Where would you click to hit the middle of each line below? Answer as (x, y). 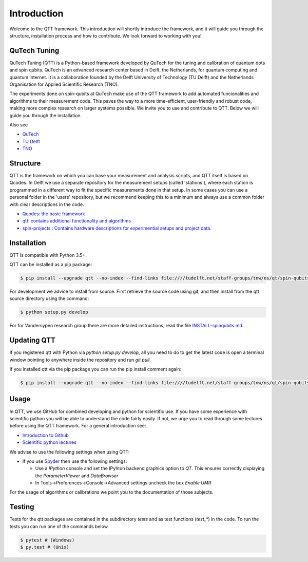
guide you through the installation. (46, 115)
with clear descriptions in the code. (47, 204)
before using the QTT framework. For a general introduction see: (78, 426)
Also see (19, 125)
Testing (22, 507)
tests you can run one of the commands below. (59, 526)
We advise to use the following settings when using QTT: (70, 452)
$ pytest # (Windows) (47, 540)
